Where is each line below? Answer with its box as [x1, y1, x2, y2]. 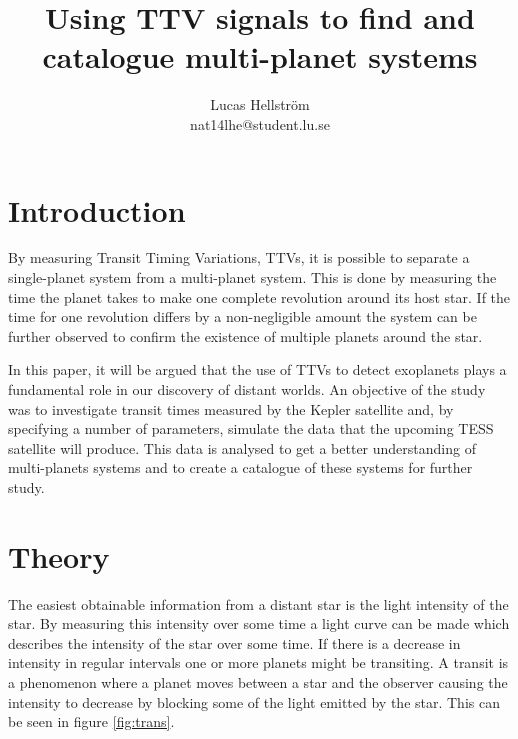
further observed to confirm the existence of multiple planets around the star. [8, 325, 483, 346]
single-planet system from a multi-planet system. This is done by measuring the [8, 267, 497, 288]
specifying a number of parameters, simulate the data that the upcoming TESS [8, 418, 494, 439]
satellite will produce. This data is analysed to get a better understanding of [8, 437, 476, 458]
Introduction [8, 189, 186, 230]
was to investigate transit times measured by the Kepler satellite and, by [8, 398, 454, 419]
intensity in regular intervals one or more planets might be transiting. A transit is [8, 652, 509, 673]
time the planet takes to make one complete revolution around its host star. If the [8, 286, 511, 307]
